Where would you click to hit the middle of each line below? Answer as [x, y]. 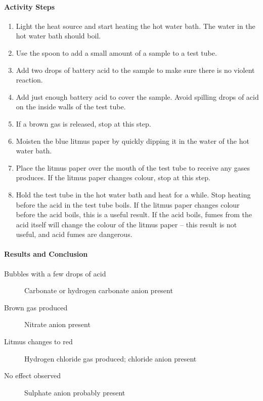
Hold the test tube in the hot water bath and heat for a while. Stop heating [133, 194]
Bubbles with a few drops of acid [55, 273]
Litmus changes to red [38, 342]
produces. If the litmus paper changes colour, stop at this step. [113, 177]
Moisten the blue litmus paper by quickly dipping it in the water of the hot [133, 141]
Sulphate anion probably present [75, 392]
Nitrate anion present [57, 324]
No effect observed [33, 375]
